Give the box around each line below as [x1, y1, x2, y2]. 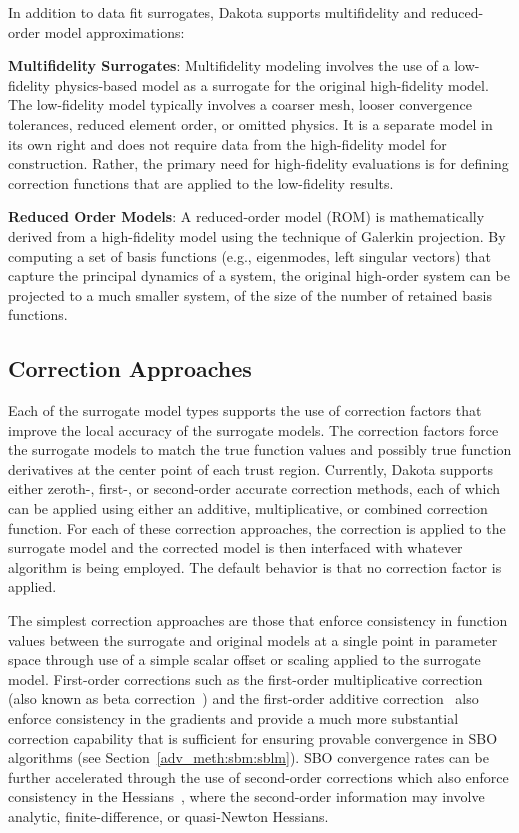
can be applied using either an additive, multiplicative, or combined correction [8, 498, 488, 519]
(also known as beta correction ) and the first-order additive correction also [8, 688, 479, 709]
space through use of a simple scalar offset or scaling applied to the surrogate [8, 649, 481, 670]
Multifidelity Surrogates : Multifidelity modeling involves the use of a [8, 55, 450, 76]
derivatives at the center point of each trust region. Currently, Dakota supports [8, 458, 493, 479]
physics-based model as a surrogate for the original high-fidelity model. [54, 74, 489, 95]
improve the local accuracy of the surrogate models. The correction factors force [8, 419, 499, 440]
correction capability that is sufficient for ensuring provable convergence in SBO [8, 727, 498, 748]
